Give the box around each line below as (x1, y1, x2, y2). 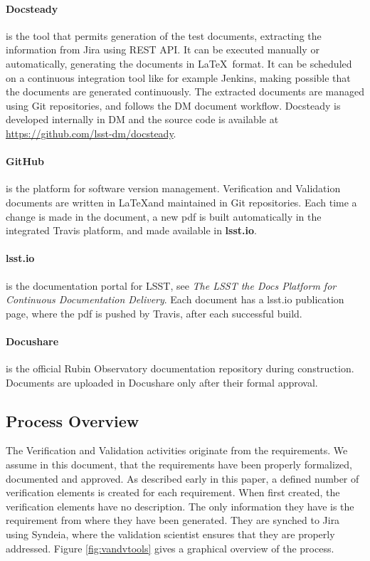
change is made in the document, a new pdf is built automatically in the (6, 209, 322, 224)
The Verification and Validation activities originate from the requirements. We (6, 443, 348, 458)
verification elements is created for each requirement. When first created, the (6, 485, 340, 500)
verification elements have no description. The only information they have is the (6, 498, 354, 513)
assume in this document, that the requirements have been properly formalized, (6, 457, 353, 472)
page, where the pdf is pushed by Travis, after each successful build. (6, 305, 302, 320)
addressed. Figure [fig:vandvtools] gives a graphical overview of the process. (6, 540, 334, 555)
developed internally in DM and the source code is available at (6, 112, 279, 127)
